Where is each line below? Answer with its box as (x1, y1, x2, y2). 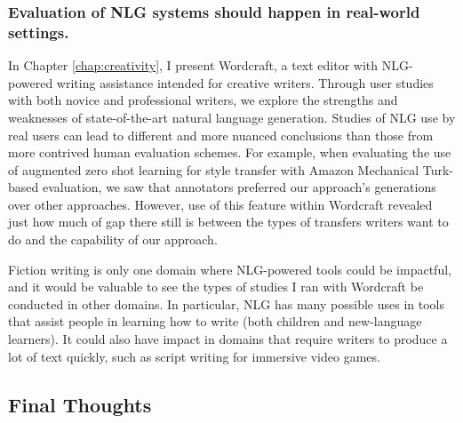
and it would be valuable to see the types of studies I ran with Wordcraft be (8, 277, 424, 296)
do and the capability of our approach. (8, 230, 218, 249)
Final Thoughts (8, 390, 152, 418)
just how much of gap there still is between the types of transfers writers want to (8, 212, 449, 231)
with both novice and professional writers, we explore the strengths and (8, 91, 398, 109)
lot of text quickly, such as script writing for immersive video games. (8, 347, 380, 365)
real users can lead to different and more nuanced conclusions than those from (8, 125, 434, 144)
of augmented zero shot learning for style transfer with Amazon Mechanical (8, 160, 419, 179)
